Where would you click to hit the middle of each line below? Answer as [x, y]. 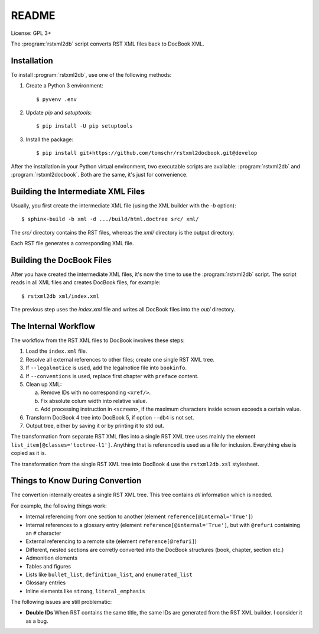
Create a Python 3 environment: [64, 86]
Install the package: [50, 139]
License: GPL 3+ [31, 33]
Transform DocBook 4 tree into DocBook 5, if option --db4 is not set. [110, 417]
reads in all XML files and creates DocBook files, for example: [86, 282]
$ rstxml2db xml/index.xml [61, 296]
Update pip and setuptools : [59, 113]
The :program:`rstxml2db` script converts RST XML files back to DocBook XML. [108, 44]
